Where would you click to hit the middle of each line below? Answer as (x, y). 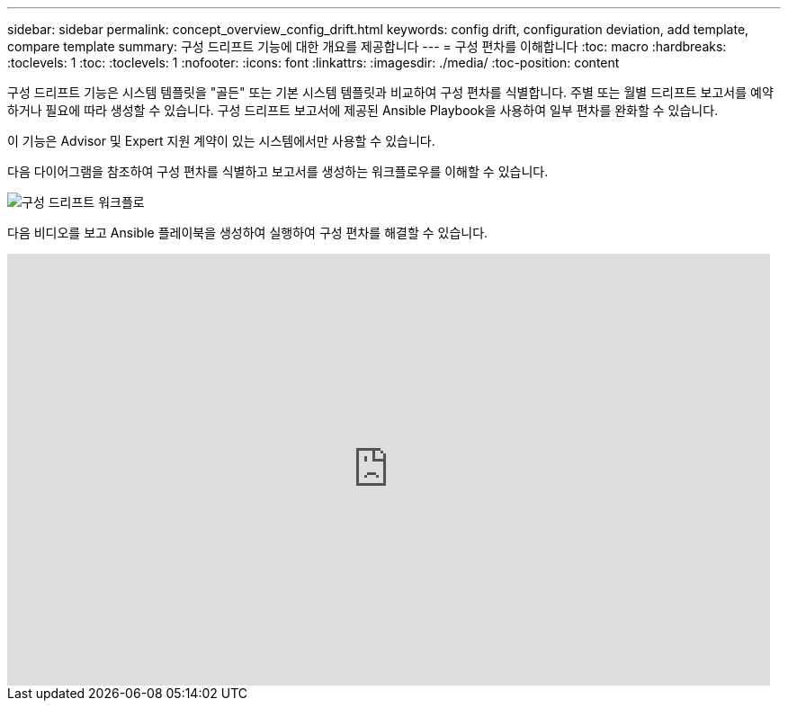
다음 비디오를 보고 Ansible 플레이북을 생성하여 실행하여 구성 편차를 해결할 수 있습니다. (248, 233)
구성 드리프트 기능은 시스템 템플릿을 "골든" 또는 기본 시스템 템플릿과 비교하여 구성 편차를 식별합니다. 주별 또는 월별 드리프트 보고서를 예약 (390, 92)
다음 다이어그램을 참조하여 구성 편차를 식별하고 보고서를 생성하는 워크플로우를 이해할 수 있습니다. (278, 171)
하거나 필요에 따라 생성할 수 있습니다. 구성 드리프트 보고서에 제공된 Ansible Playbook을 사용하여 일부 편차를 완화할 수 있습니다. (363, 110)
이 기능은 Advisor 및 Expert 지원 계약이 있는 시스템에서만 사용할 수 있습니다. (221, 141)
